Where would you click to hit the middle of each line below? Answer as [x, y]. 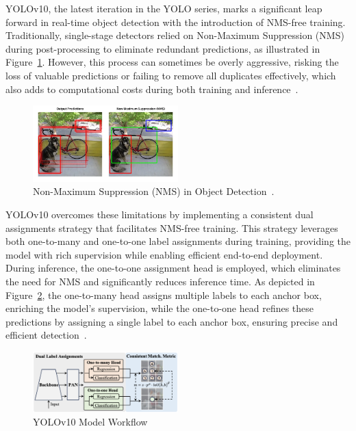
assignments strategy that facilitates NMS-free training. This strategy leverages [172, 227]
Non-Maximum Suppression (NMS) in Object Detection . [154, 191]
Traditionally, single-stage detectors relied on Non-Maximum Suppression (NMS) [175, 35]
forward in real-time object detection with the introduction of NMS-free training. [176, 22]
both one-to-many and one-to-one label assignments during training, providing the [178, 241]
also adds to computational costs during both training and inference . [152, 89]
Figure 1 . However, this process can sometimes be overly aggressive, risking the [172, 62]
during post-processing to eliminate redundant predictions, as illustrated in [163, 48]
